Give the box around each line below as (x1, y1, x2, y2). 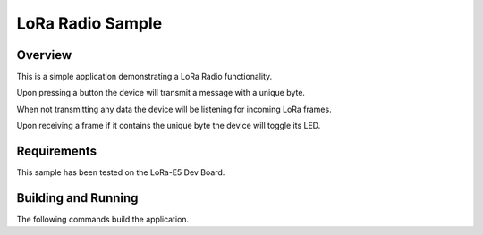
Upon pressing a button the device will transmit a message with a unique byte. (16, 88, 306, 98)
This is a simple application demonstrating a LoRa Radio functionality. (16, 71, 273, 82)
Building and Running (16, 190, 139, 206)
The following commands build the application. (16, 214, 190, 225)
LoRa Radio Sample (16, 13, 163, 33)
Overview (16, 47, 72, 63)
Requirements (16, 144, 97, 159)
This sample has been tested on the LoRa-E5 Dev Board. (16, 167, 225, 178)
